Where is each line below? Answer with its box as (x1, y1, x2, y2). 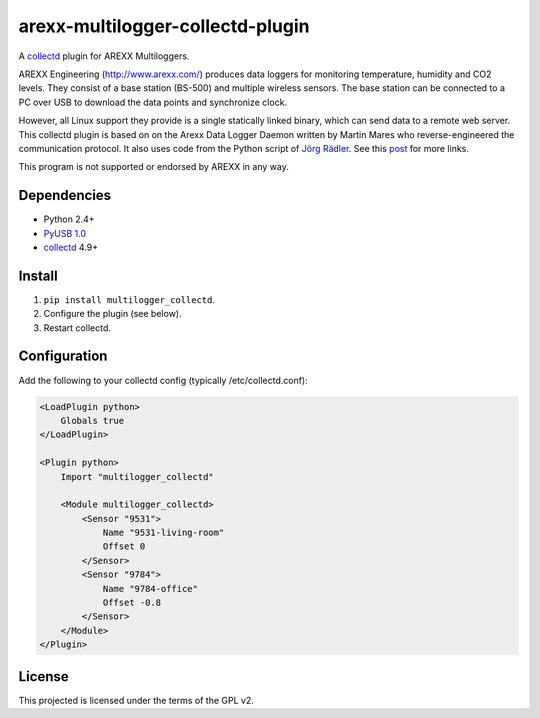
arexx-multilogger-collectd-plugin (18, 15, 310, 37)
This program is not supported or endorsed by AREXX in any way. (18, 161, 289, 173)
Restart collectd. (43, 321, 112, 334)
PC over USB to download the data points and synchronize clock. (18, 96, 288, 108)
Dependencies (18, 187, 112, 204)
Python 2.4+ (43, 213, 95, 225)
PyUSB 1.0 (43, 227, 87, 239)
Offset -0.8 (102, 597, 162, 609)
